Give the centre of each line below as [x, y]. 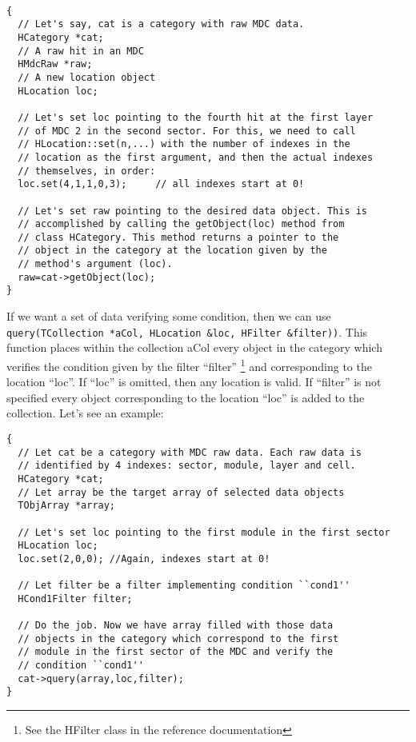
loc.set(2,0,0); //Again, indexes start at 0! [144, 558]
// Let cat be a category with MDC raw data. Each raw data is [190, 452]
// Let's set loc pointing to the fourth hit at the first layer [196, 117]
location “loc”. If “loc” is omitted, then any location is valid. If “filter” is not [194, 382]
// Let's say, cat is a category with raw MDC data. [161, 24]
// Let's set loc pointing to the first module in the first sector [204, 532]
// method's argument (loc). [95, 264]
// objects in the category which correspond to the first [178, 638]
